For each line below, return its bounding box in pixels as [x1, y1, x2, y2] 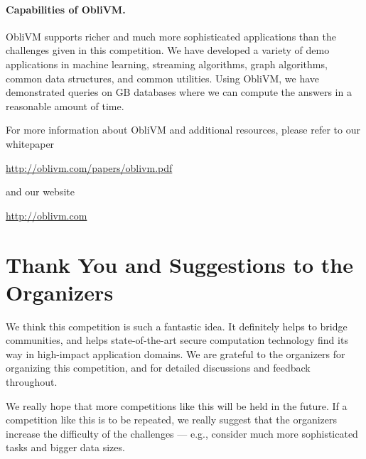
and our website [6, 184, 75, 199]
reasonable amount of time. [6, 98, 124, 113]
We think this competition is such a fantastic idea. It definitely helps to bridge [6, 318, 348, 333]
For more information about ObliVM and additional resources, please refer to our [6, 122, 360, 137]
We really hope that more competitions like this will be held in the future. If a [6, 398, 348, 413]
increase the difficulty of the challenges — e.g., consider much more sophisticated [6, 426, 358, 441]
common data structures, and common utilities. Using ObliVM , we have [6, 70, 320, 85]
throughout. [6, 374, 58, 389]
